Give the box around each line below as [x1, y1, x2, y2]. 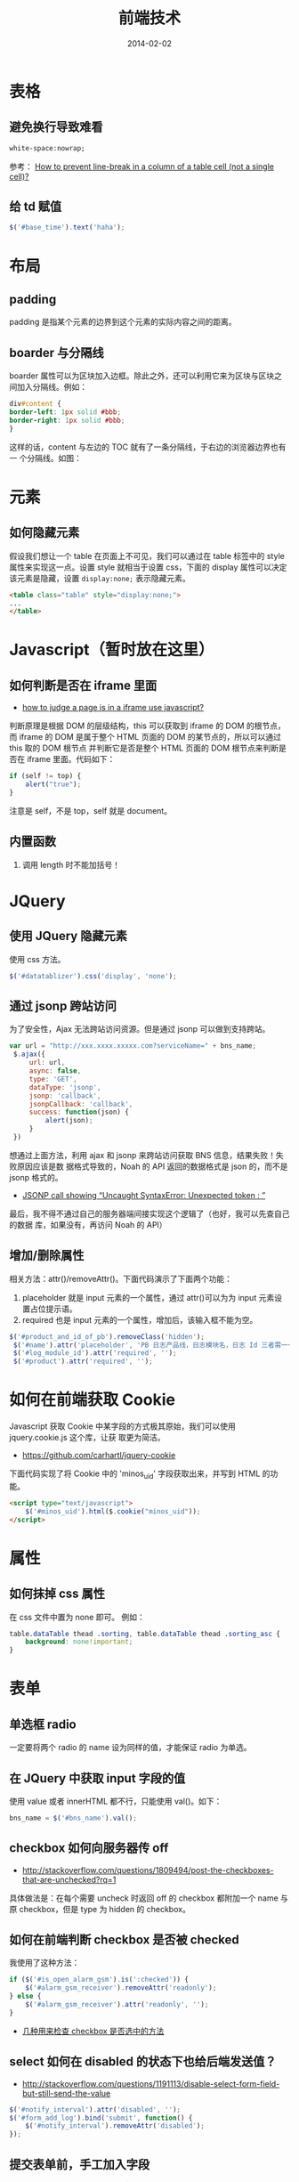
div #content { [9, 400, 62, 409]
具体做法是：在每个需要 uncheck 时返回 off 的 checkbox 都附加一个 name [9, 1893, 279, 1903]
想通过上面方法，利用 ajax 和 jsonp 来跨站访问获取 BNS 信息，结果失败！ [9, 1149, 277, 1160]
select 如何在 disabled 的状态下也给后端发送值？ [9, 2054, 277, 2070]
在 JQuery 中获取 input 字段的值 [9, 1771, 186, 1786]
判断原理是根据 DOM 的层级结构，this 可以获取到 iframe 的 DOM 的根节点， [9, 720, 287, 731]
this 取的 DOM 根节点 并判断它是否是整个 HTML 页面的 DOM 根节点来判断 [9, 742, 279, 753]
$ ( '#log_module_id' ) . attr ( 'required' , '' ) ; [12, 1349, 177, 1358]
